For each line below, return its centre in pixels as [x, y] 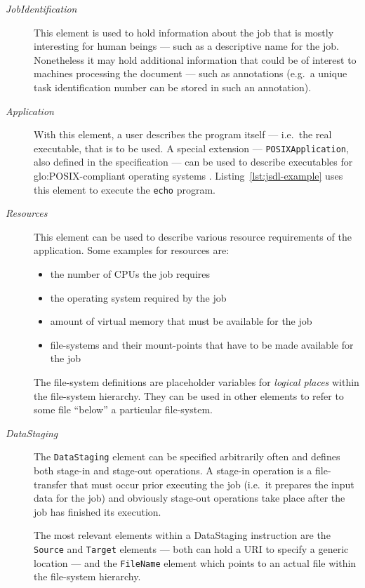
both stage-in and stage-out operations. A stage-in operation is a [173, 470]
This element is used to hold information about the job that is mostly [184, 32]
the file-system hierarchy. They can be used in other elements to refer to [189, 395]
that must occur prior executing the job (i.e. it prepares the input [212, 484]
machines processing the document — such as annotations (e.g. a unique [191, 73]
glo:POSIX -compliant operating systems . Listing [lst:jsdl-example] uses [188, 175]
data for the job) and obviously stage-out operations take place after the [190, 498]
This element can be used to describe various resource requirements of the [193, 236]
